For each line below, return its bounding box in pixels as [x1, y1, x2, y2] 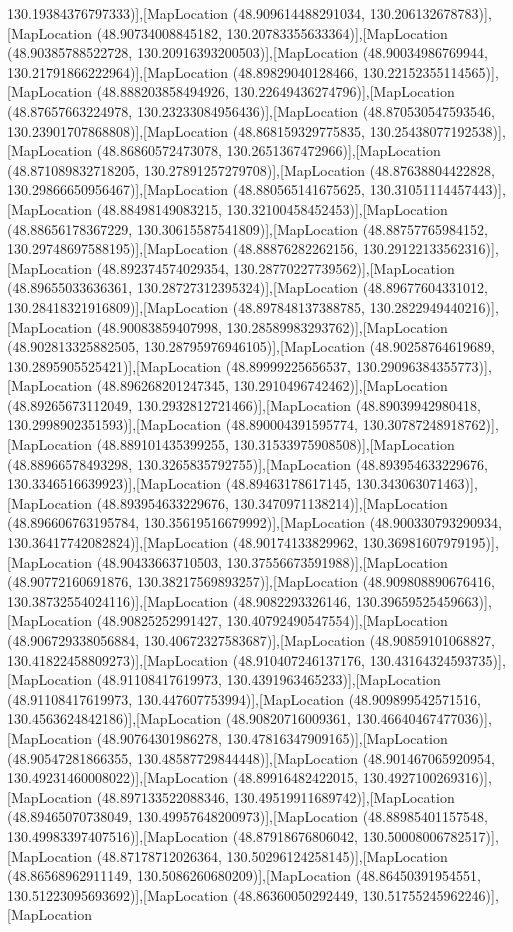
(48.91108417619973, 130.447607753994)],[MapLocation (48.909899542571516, [7, 688, 481, 709]
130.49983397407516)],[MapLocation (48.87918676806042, [7, 825, 359, 846]
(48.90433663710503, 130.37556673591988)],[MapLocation [96, 551, 448, 572]
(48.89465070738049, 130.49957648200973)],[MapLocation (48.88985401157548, [7, 806, 488, 827]
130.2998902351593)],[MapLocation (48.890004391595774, [7, 414, 359, 435]
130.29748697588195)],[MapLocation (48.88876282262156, [7, 238, 359, 259]
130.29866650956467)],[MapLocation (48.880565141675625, [7, 179, 366, 200]
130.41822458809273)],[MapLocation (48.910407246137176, [7, 649, 366, 670]
